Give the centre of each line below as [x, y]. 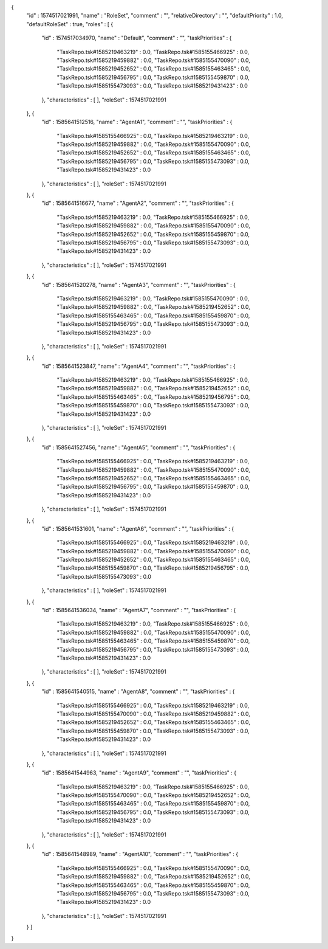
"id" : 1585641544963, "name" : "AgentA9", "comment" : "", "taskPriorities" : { [139, 773]
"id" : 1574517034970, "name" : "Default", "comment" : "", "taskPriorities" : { [137, 38]
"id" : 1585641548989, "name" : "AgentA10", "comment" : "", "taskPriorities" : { [140, 854]
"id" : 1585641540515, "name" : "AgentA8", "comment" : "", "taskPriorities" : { [138, 692]
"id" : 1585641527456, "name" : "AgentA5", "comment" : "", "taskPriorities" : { [138, 447]
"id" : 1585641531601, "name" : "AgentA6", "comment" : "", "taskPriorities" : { [138, 528]
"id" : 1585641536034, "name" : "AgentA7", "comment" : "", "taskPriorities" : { [139, 610]
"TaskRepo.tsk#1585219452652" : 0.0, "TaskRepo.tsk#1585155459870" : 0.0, [153, 234]
